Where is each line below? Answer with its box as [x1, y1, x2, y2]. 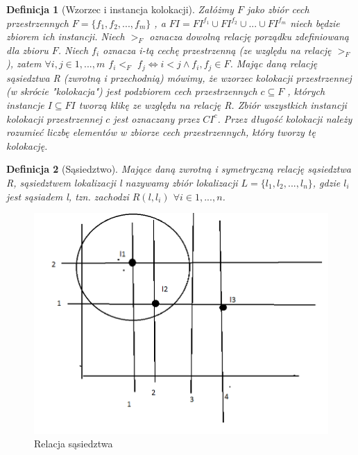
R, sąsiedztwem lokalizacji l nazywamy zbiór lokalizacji [6, 175, 238, 189]
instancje [6, 98, 44, 112]
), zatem [6, 56, 42, 71]
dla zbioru [6, 42, 49, 57]
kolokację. [6, 138, 48, 153]
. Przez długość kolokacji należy [217, 111, 352, 126]
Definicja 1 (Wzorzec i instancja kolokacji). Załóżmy [6, 2, 234, 16]
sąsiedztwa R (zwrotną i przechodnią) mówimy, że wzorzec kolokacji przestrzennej [6, 70, 352, 85]
